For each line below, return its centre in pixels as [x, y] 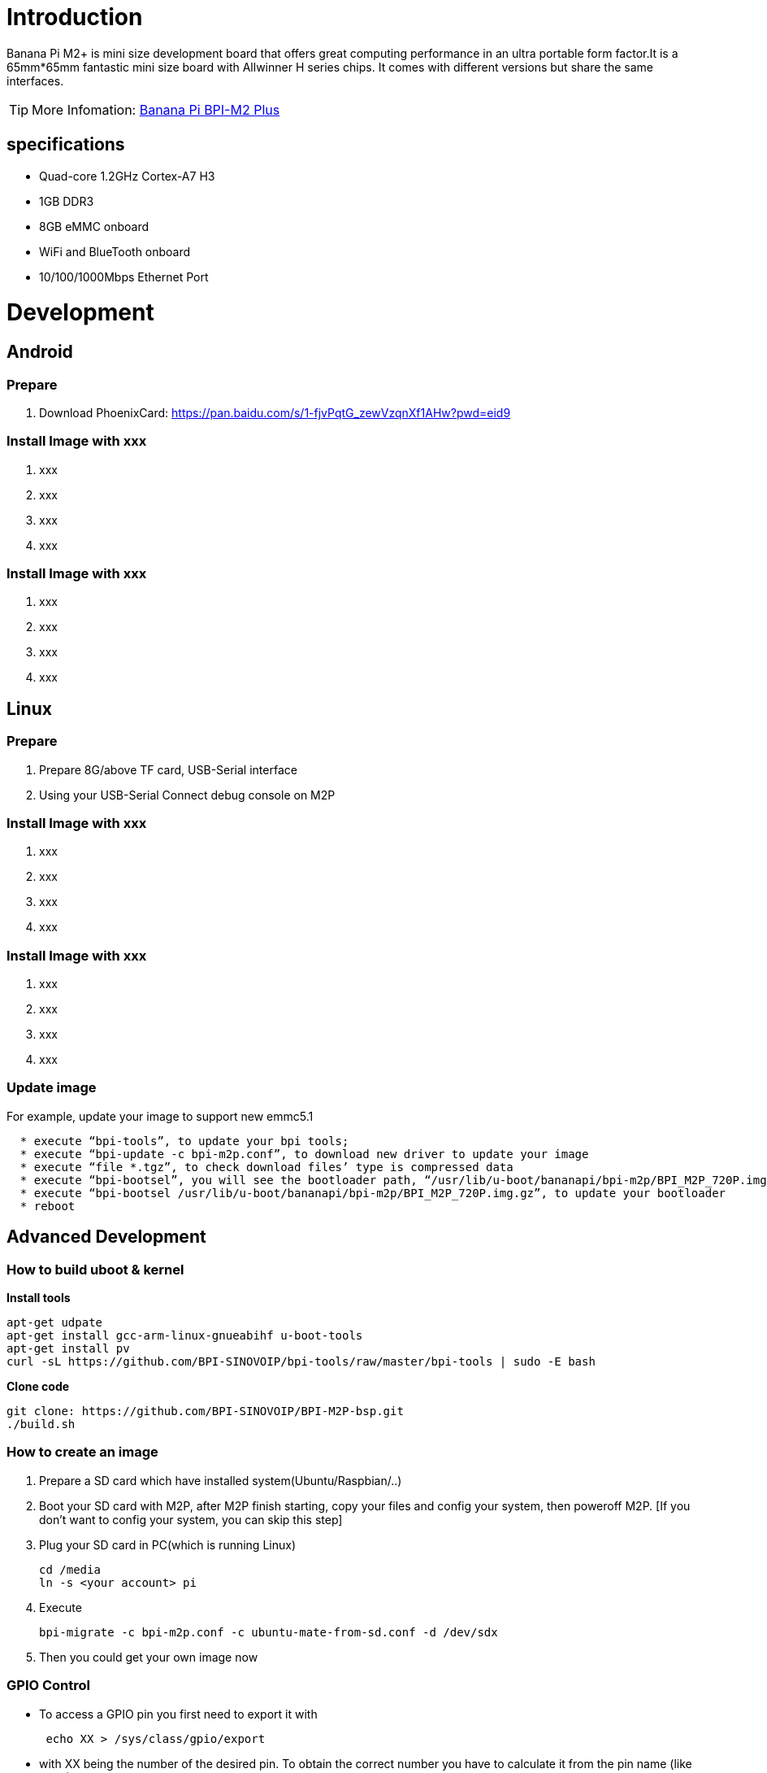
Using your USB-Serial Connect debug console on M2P [187, 795]
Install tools [39, 1298]
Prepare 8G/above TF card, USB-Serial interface [168, 769]
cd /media [70, 1569]
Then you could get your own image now [149, 1657]
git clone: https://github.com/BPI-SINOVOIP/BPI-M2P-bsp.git [205, 1411]
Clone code [38, 1387]
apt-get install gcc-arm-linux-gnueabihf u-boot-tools [185, 1336]
